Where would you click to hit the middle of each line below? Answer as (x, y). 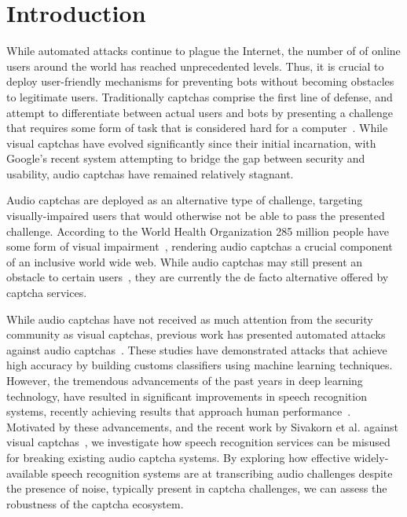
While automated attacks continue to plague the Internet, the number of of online (203, 51)
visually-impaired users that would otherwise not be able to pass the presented (196, 216)
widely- (371, 457)
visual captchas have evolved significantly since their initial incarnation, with (191, 143)
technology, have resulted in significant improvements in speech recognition (187, 396)
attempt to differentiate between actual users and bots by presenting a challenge (200, 112)
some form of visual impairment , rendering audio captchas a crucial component (200, 246)
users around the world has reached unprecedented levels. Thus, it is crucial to (195, 66)
